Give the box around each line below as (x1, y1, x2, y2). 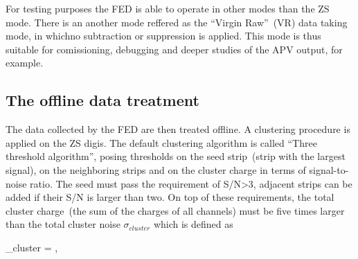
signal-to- (309, 162, 349, 177)
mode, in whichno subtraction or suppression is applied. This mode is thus (6, 28, 321, 43)
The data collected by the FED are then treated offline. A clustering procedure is (6, 122, 350, 136)
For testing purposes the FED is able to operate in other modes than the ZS (6, 1, 330, 15)
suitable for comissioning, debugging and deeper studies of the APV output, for (6, 42, 343, 56)
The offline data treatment (6, 89, 199, 111)
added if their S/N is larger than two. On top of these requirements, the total (6, 190, 334, 204)
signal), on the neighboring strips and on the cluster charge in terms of (6, 162, 306, 177)
